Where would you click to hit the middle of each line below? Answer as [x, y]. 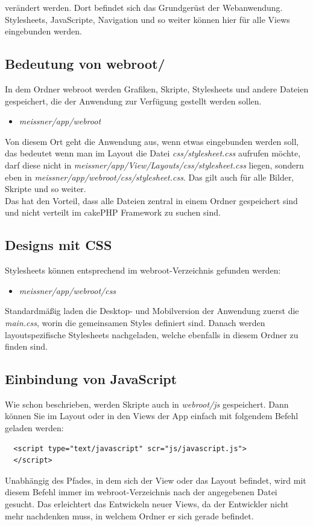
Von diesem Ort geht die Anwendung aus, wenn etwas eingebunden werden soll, [152, 141]
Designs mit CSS [58, 245]
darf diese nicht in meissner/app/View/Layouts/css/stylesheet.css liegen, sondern [154, 165]
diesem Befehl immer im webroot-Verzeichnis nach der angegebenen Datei [141, 492]
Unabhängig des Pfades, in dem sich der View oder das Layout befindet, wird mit [156, 480]
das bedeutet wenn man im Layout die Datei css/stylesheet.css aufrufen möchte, [153, 153]
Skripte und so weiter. [46, 189]
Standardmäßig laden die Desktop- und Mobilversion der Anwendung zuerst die [152, 311]
